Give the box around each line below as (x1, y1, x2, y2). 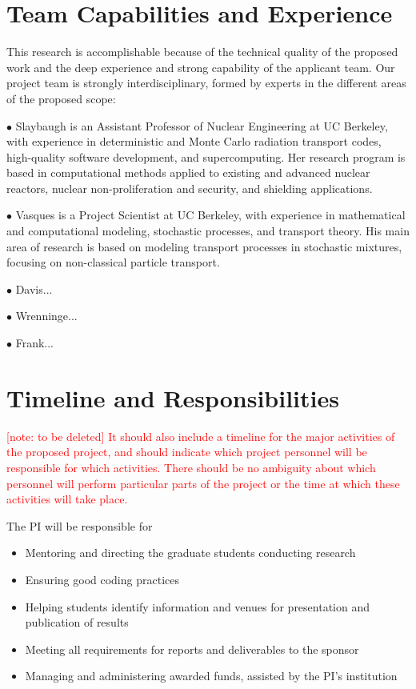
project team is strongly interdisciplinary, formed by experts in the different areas (6, 74, 406, 91)
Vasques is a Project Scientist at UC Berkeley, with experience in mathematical (15, 206, 406, 223)
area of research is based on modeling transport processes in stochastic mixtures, (6, 238, 402, 254)
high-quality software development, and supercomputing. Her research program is (6, 148, 406, 165)
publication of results (25, 614, 129, 631)
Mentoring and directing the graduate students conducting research (25, 544, 356, 561)
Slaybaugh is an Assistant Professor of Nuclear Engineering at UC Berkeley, (15, 117, 388, 134)
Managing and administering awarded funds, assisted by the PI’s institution (25, 667, 398, 684)
